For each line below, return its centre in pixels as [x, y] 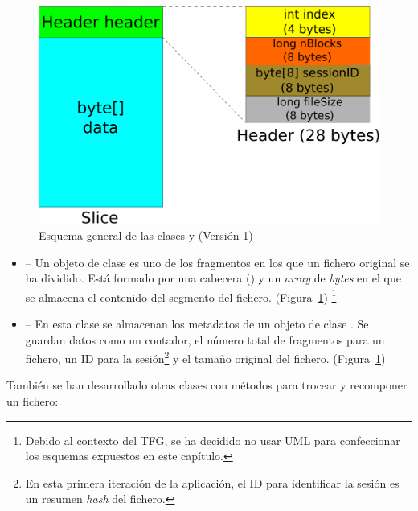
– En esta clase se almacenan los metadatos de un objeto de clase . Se [197, 323]
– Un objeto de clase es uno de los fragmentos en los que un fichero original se [217, 262]
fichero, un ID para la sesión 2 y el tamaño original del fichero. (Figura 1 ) [205, 357]
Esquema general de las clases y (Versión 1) [146, 235]
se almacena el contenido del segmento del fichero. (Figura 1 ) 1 [181, 295]
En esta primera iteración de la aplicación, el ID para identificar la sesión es [212, 482]
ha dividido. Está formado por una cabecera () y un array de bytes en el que [213, 278]
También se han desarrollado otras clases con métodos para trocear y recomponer [207, 385]
